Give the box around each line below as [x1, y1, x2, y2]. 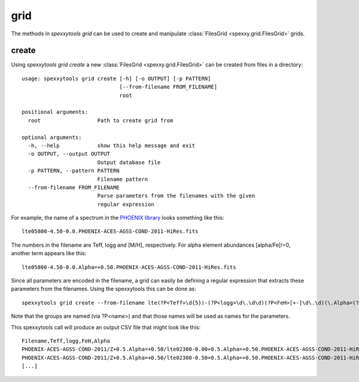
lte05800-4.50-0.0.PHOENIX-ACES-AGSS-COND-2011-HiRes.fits [22, 228, 199, 235]
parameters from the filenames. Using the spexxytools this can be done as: [11, 285, 197, 293]
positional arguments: [22, 108, 89, 116]
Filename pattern [97, 175, 148, 183]
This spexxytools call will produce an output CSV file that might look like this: [11, 323, 200, 331]
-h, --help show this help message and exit [28, 142, 196, 149]
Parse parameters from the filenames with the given [97, 192, 255, 199]
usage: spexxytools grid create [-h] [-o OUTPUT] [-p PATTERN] [22, 75, 211, 82]
